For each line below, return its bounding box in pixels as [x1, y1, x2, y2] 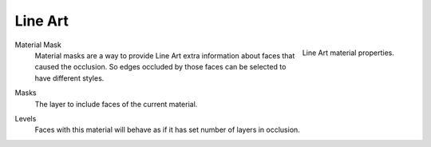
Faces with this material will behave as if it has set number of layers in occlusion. [34, 125, 301, 135]
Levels [14, 113, 37, 123]
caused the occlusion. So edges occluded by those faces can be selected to [34, 62, 287, 72]
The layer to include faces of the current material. [34, 99, 198, 109]
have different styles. [34, 73, 105, 83]
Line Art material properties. [302, 48, 394, 58]
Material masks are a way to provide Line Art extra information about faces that [34, 50, 295, 60]
